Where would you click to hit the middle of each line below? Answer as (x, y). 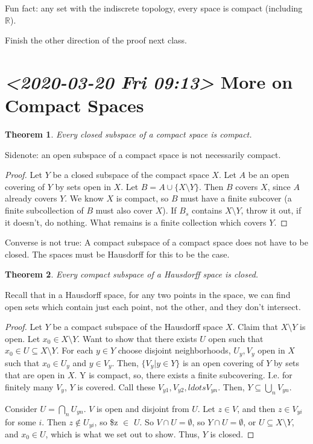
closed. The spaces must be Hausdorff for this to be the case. (117, 254)
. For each (75, 350)
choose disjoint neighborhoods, (174, 350)
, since (279, 186)
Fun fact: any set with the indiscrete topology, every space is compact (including (154, 8)
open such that (236, 338)
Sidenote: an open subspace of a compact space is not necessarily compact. (143, 154)
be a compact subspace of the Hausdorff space (138, 327)
